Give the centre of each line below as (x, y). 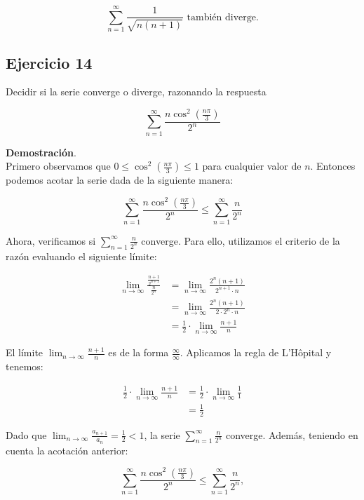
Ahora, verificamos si (51, 240)
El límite (25, 352)
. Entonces (333, 166)
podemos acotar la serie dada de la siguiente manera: (120, 180)
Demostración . (41, 152)
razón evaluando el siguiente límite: (81, 256)
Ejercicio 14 (49, 62)
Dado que (26, 434)
